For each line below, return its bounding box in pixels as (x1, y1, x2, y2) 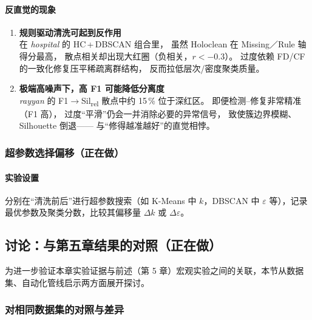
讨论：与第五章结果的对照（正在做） (5, 236, 222, 254)
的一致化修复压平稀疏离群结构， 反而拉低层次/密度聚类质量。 (19, 61, 265, 74)
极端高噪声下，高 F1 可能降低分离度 (19, 82, 164, 95)
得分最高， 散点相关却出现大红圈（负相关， (19, 49, 192, 62)
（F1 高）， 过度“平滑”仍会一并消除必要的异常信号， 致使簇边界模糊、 (19, 107, 297, 120)
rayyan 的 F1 (19, 94, 69, 106)
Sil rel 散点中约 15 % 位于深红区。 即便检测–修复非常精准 (81, 94, 302, 108)
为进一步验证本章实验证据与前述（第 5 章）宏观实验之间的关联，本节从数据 (5, 264, 304, 277)
